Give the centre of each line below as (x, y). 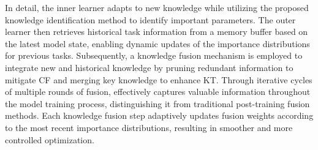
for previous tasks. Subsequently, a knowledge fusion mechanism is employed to (154, 55)
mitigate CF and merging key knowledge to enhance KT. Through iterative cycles (159, 79)
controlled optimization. (50, 139)
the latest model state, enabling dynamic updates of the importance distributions (157, 43)
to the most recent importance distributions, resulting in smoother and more (149, 127)
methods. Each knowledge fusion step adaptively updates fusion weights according (159, 115)
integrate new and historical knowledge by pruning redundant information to (149, 67)
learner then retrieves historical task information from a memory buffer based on (157, 32)
